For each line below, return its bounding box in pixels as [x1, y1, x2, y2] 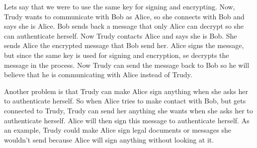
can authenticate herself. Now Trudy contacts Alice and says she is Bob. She [4, 30, 237, 41]
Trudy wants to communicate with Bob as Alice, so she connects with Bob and [4, 11, 245, 21]
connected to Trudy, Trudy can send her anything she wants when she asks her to [4, 105, 253, 115]
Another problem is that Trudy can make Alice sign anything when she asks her [4, 86, 248, 96]
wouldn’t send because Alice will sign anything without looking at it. [4, 134, 214, 145]
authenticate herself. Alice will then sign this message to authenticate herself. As [4, 115, 250, 125]
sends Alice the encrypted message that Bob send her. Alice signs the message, [4, 40, 244, 50]
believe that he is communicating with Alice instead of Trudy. [4, 69, 192, 80]
